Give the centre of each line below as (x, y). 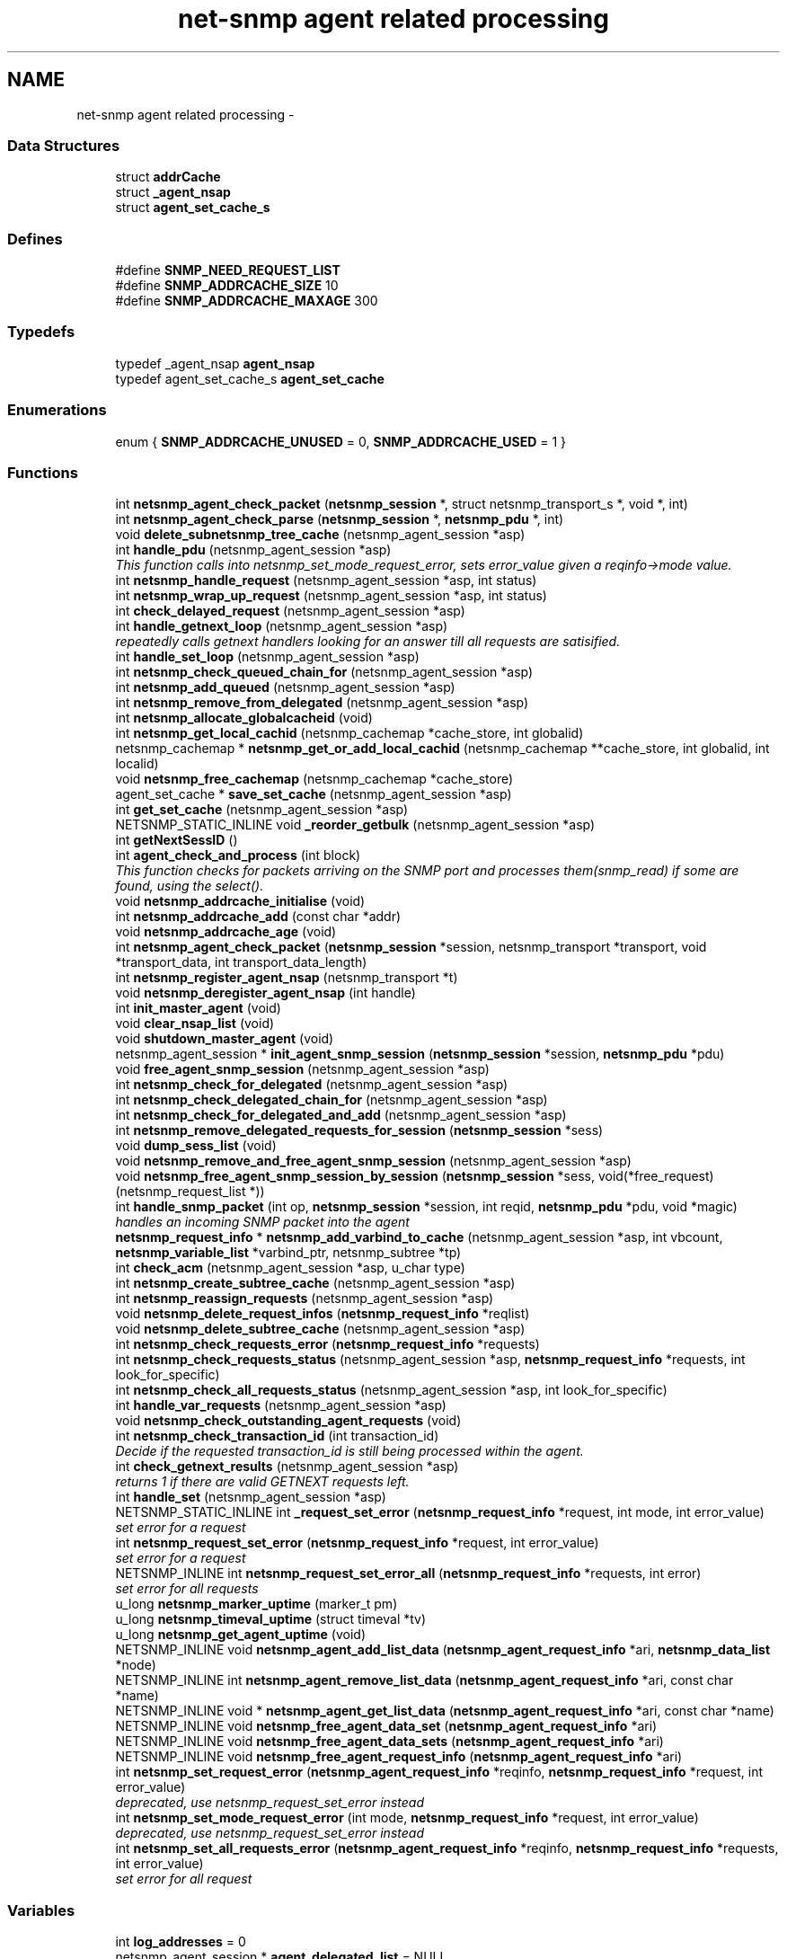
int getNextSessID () (177, 840)
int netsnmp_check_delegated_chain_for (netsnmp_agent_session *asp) (332, 1100)
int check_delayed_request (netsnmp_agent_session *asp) (290, 611)
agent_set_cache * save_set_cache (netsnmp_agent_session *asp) (314, 794)
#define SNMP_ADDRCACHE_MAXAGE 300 (247, 301)
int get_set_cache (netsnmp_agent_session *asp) (262, 810)
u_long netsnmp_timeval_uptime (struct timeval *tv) (271, 1619)
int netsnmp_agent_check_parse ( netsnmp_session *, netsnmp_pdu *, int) (340, 519)
